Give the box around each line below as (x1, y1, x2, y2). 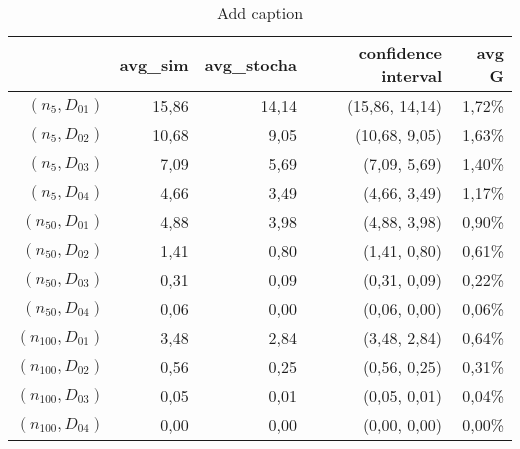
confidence (358, 41, 442, 64)
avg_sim (119, 52, 189, 76)
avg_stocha (204, 52, 297, 76)
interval (381, 64, 442, 87)
